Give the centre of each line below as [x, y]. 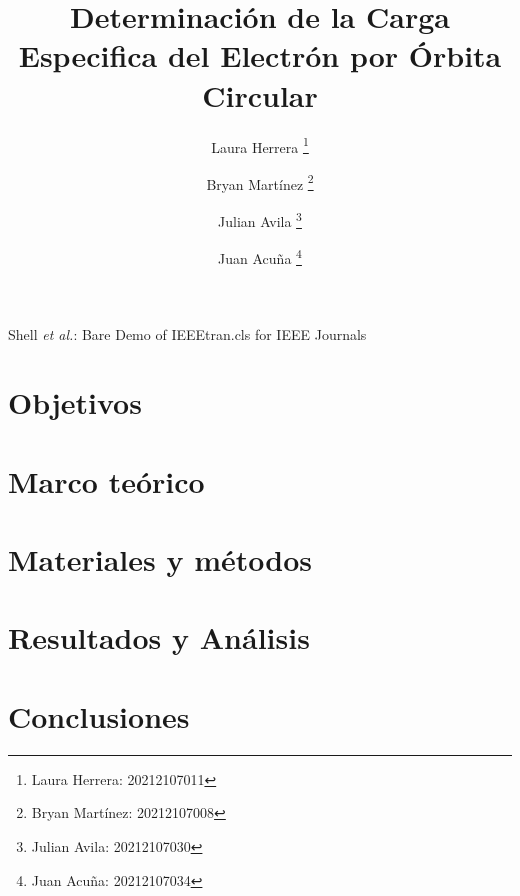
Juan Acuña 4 [260, 256]
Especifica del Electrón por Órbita [260, 55]
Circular [260, 94]
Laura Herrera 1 [260, 145]
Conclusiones [99, 715]
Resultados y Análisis [159, 637]
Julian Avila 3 [260, 219]
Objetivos [75, 402]
